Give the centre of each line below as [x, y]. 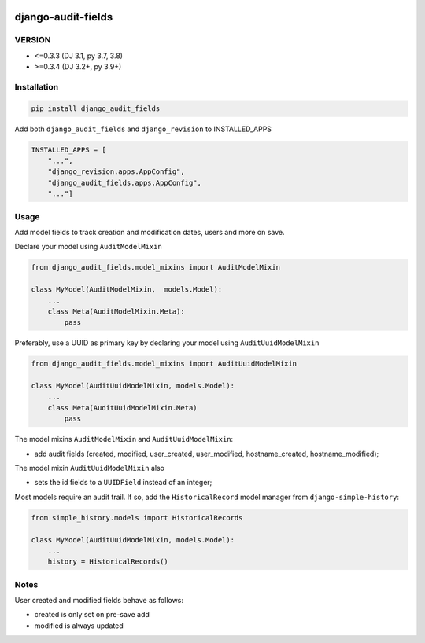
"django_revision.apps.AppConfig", [116, 172]
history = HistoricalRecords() [108, 562]
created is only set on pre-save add [92, 615]
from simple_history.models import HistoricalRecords [137, 518]
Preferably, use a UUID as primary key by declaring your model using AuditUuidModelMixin [167, 343]
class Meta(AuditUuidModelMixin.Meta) [122, 408]
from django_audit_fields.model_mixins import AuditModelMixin [156, 268]
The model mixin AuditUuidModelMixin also [90, 468]
